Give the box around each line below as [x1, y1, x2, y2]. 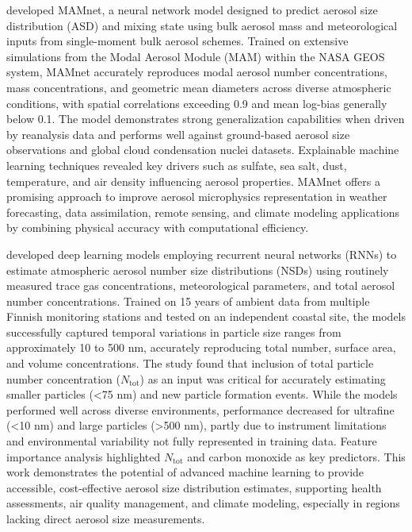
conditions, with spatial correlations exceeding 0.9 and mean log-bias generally [6, 94, 387, 111]
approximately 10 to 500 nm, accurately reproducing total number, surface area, [6, 339, 396, 356]
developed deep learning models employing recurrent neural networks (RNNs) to [6, 245, 397, 262]
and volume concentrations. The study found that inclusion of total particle [6, 355, 374, 372]
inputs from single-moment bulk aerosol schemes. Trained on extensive [6, 33, 349, 49]
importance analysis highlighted [6, 448, 161, 465]
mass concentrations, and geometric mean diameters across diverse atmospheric [6, 79, 391, 95]
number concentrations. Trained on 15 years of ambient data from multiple [6, 292, 370, 309]
